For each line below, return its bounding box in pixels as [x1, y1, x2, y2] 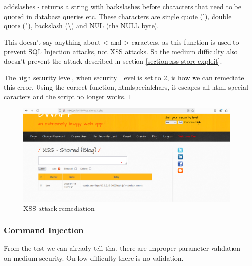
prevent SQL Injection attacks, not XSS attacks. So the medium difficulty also [4, 46, 238, 57]
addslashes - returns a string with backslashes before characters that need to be [4, 1, 242, 11]
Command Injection [4, 224, 84, 236]
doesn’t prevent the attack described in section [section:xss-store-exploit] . [4, 56, 222, 66]
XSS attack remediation [23, 203, 95, 213]
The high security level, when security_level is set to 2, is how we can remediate [4, 72, 244, 82]
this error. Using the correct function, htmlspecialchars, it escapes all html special [4, 82, 248, 92]
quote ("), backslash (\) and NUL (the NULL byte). [4, 20, 159, 31]
